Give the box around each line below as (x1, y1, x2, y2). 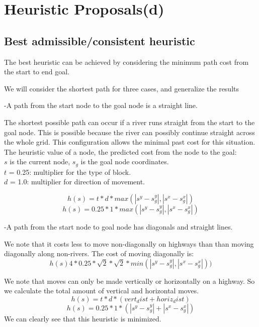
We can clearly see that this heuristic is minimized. (4, 313, 161, 323)
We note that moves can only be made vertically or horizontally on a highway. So (4, 275, 255, 286)
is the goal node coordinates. (80, 156, 169, 167)
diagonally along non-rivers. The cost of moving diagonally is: (4, 248, 194, 259)
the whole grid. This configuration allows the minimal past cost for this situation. (4, 137, 255, 147)
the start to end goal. (4, 66, 70, 77)
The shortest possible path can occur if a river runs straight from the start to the (4, 117, 255, 127)
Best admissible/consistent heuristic (4, 33, 195, 48)
